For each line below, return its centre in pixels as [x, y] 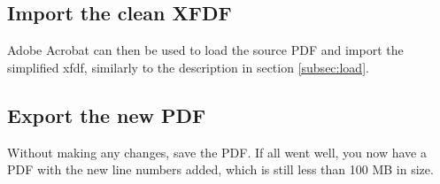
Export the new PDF [107, 115]
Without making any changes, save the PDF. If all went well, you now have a [217, 152]
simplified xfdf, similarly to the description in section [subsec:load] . [188, 67]
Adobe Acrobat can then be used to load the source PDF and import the [205, 50]
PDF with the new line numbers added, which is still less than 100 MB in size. [220, 169]
